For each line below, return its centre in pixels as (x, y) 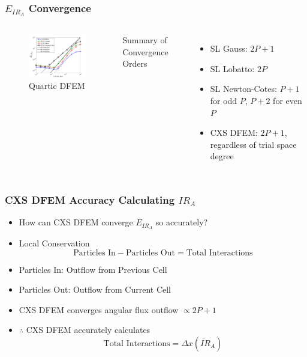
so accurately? (182, 222)
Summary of (145, 40)
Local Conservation (54, 243)
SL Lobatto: (232, 68)
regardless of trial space (253, 144)
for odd (224, 100)
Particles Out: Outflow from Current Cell (95, 289)
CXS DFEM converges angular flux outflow (99, 309)
